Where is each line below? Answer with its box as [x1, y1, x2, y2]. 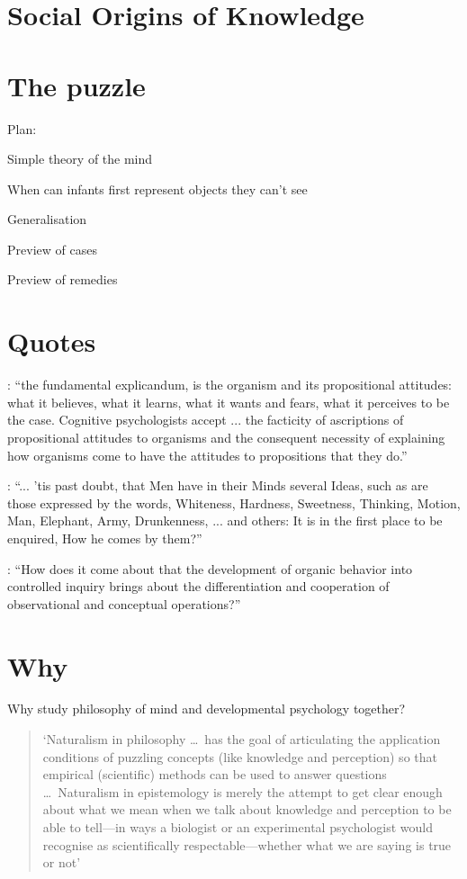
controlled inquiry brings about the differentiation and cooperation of [7, 577, 390, 596]
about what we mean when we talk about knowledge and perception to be [42, 800, 452, 819]
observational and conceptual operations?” [7, 594, 241, 613]
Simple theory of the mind [7, 149, 153, 168]
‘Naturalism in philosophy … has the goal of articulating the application [42, 730, 441, 749]
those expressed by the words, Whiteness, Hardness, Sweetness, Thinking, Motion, [7, 493, 461, 512]
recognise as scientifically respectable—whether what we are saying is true [42, 835, 452, 854]
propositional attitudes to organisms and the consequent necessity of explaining [7, 427, 445, 446]
